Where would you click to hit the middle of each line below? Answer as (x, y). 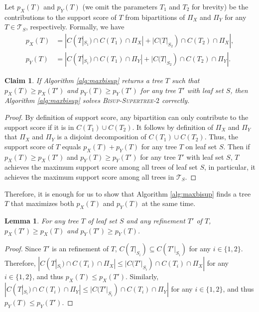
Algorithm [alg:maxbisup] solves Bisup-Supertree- (80, 100)
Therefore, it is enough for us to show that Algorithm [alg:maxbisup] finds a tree (128, 193)
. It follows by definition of (173, 127)
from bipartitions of (155, 17)
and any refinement (156, 220)
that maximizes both (42, 203)
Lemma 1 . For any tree (42, 220)
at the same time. (169, 203)
